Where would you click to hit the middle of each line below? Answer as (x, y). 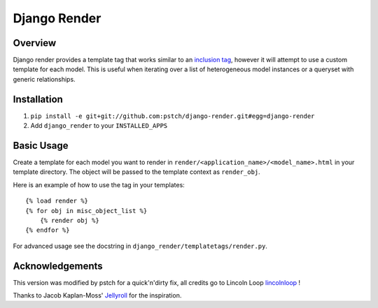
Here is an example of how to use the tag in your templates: (99, 184)
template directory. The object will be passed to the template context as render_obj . (136, 172)
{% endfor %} (48, 230)
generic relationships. (44, 79)
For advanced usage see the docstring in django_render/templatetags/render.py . (140, 246)
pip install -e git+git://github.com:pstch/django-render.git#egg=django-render (173, 116)
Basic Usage (41, 146)
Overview (35, 43)
